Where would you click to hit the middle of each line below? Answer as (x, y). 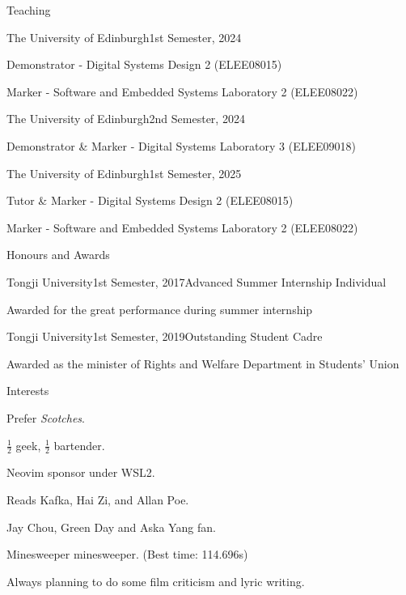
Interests (28, 391)
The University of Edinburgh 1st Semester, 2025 (124, 173)
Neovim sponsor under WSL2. (81, 472)
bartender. (79, 445)
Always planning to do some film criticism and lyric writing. (156, 581)
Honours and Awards (58, 255)
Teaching (29, 10)
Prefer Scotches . (46, 417)
